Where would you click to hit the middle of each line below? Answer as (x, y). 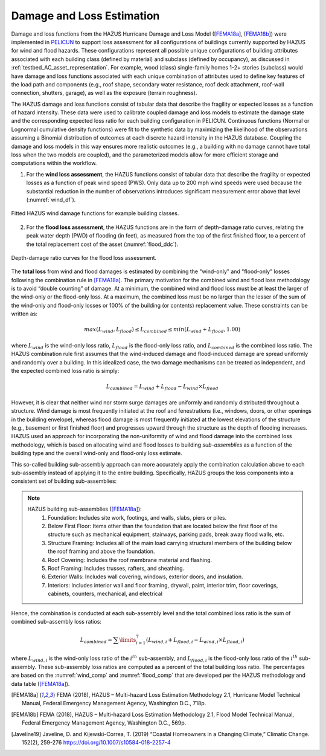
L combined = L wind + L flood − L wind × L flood (162, 387)
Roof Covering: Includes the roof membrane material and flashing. (130, 560)
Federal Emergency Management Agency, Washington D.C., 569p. (104, 723)
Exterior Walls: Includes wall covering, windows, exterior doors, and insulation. (146, 577)
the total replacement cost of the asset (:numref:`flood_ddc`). (102, 244)
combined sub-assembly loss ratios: (56, 621)
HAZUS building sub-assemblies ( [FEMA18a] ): (85, 509)
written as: (24, 314)
